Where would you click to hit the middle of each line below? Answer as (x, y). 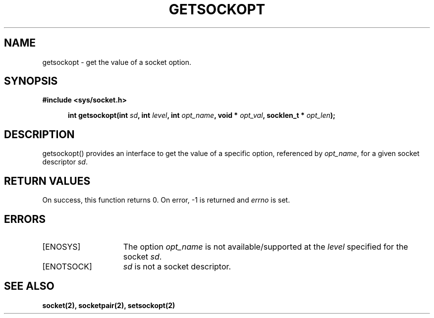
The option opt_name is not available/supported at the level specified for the (266, 246)
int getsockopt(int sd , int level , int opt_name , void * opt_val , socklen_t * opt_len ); (202, 115)
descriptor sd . (65, 162)
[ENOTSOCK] (67, 266)
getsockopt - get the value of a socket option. (117, 62)
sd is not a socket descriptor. (177, 266)
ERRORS (25, 219)
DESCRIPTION (39, 134)
